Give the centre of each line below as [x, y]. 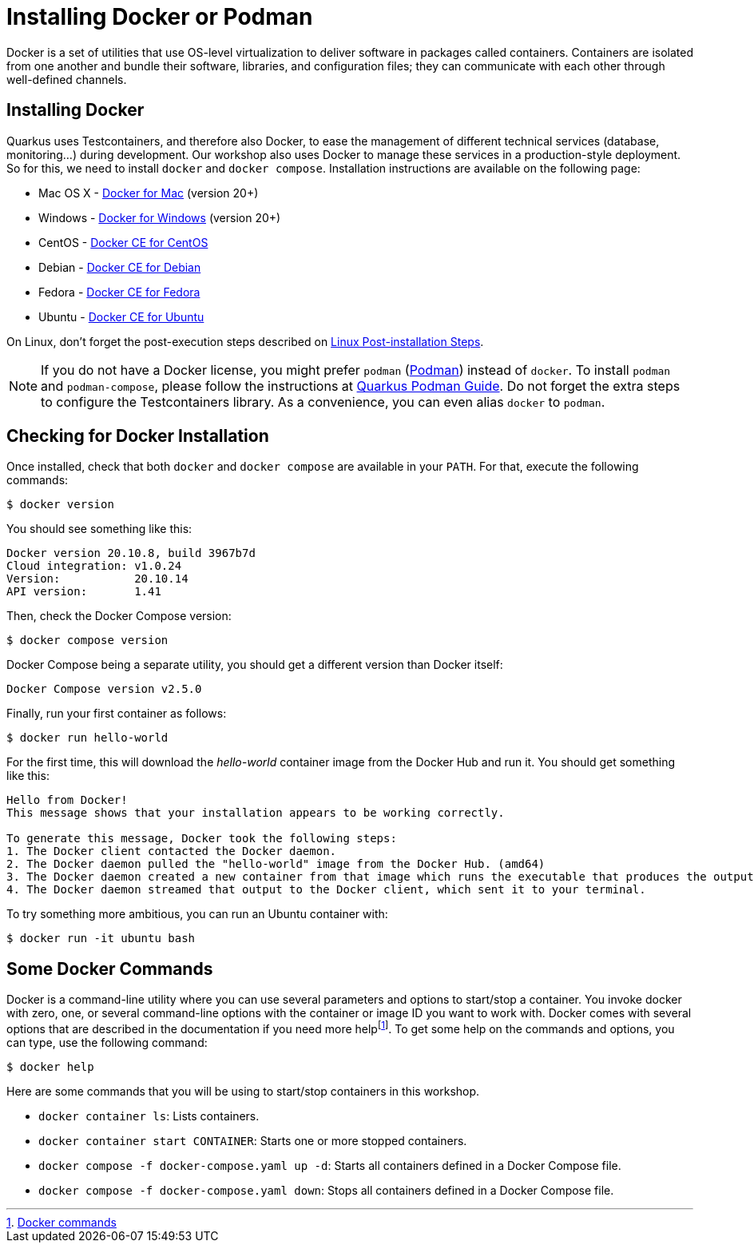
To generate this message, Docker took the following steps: [202, 839]
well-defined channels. [67, 79]
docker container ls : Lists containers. [149, 1116]
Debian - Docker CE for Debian [120, 267]
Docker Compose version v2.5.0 [104, 689]
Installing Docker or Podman [160, 17]
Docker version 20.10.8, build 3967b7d [131, 553]
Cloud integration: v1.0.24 [94, 566]
